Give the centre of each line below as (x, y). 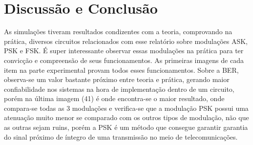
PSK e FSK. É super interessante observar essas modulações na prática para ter (124, 51)
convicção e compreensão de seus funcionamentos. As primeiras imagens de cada (124, 60)
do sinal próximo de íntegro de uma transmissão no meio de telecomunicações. (121, 136)
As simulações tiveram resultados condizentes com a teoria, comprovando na (118, 31)
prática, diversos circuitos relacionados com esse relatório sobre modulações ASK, (126, 41)
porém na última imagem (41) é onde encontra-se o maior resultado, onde (114, 98)
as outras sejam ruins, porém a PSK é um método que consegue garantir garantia (126, 127)
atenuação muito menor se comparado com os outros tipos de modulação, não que (126, 117)
